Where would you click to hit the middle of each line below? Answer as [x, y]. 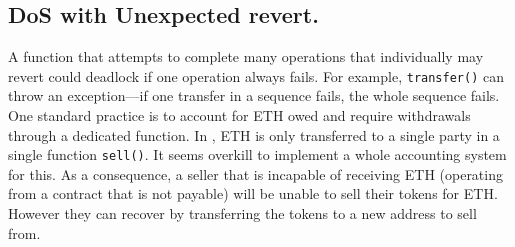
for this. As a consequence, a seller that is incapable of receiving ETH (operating [255, 173]
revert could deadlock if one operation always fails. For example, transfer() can [256, 75]
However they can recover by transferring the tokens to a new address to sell [242, 213]
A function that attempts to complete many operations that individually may [246, 56]
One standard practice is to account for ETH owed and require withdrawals [239, 115]
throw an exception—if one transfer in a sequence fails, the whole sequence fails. [254, 95]
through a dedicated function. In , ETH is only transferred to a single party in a [254, 134]
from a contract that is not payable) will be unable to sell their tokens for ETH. [253, 193]
